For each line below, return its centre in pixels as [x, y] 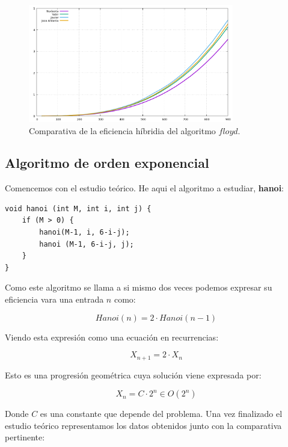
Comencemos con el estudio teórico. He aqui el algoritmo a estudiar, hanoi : [144, 188]
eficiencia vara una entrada [54, 299]
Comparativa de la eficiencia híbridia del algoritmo [122, 130]
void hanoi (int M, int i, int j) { [78, 208]
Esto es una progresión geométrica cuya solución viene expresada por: [133, 375]
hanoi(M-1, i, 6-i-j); [84, 233]
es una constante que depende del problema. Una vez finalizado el [161, 414]
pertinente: [25, 437]
